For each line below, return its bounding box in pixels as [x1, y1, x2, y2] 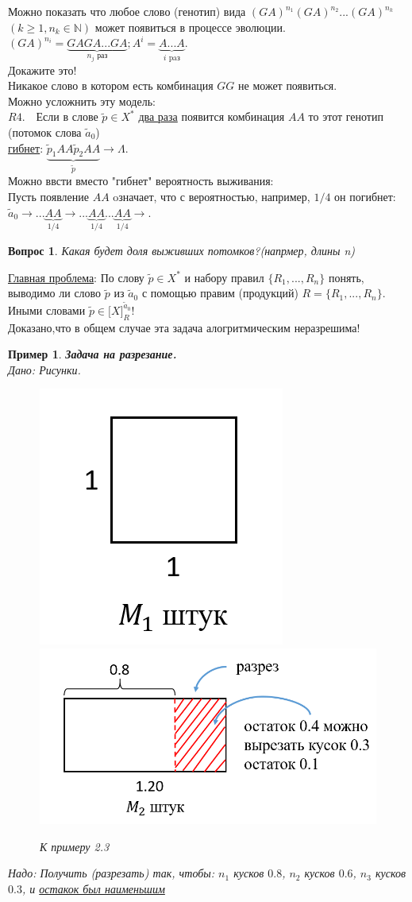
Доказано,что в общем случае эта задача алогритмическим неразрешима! [8, 319, 360, 335]
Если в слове [36, 108, 98, 125]
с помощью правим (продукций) [141, 285, 298, 301]
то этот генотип [308, 108, 383, 125]
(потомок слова [8, 124, 82, 140]
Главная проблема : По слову [8, 269, 144, 285]
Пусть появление [8, 188, 89, 204]
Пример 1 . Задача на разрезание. [8, 346, 177, 362]
